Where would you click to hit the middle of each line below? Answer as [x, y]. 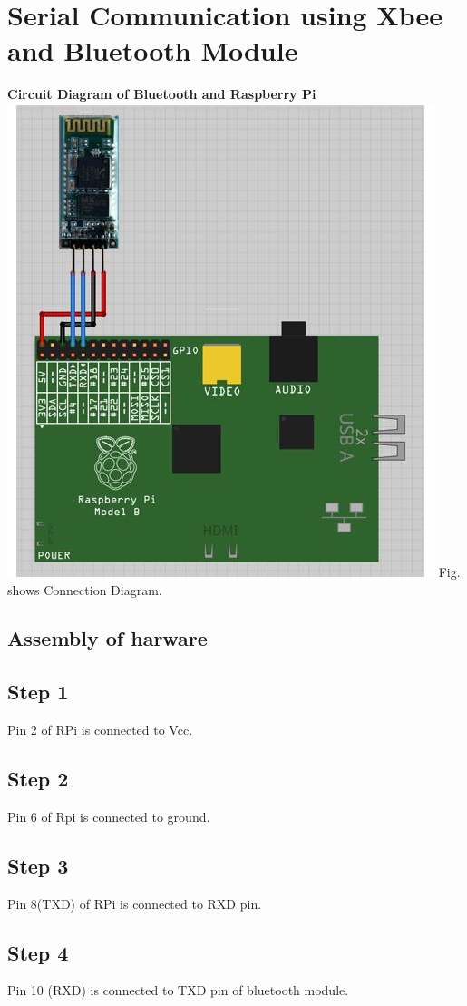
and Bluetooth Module [153, 50]
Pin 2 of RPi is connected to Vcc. [100, 730]
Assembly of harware [107, 638]
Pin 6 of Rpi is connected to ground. [109, 816]
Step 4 [38, 952]
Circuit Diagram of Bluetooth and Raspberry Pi [162, 94]
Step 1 [38, 692]
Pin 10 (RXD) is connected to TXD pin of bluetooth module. [178, 990]
